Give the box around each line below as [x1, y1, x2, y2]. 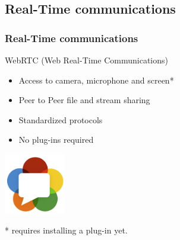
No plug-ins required [18, 133, 94, 146]
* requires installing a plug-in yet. [5, 224, 128, 236]
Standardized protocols [18, 113, 103, 126]
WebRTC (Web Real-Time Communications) [5, 54, 169, 66]
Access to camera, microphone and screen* [18, 73, 174, 86]
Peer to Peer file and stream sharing [18, 94, 150, 106]
